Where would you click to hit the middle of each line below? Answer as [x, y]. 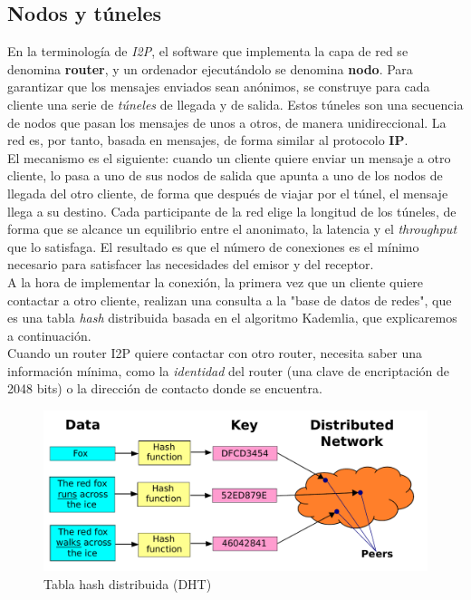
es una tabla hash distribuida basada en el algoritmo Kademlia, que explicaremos [232, 318]
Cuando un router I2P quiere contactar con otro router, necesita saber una [215, 353]
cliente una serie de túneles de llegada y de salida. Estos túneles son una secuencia [235, 104]
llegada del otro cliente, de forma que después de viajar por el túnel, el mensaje [228, 193]
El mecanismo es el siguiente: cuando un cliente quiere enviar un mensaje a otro [229, 157]
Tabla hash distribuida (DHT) [128, 583]
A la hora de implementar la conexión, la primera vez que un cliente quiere [216, 281]
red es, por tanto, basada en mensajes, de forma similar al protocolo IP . [208, 140]
